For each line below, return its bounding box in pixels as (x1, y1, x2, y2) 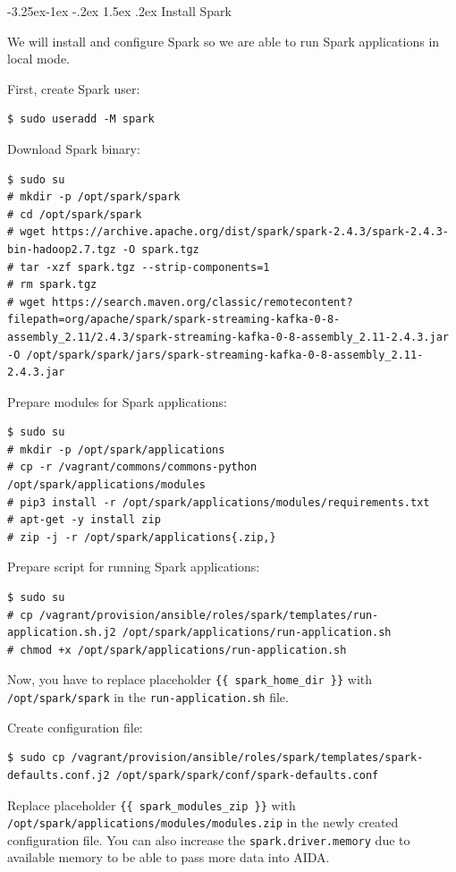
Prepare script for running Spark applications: (7, 557, 260, 576)
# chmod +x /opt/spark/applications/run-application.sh (7, 643, 347, 656)
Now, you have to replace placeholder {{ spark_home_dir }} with (7, 670, 373, 689)
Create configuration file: (7, 717, 143, 736)
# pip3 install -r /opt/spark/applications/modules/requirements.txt (7, 495, 430, 509)
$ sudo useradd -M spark (7, 113, 155, 126)
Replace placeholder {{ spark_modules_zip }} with (7, 795, 296, 814)
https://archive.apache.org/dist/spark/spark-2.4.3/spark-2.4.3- (52, 225, 449, 239)
